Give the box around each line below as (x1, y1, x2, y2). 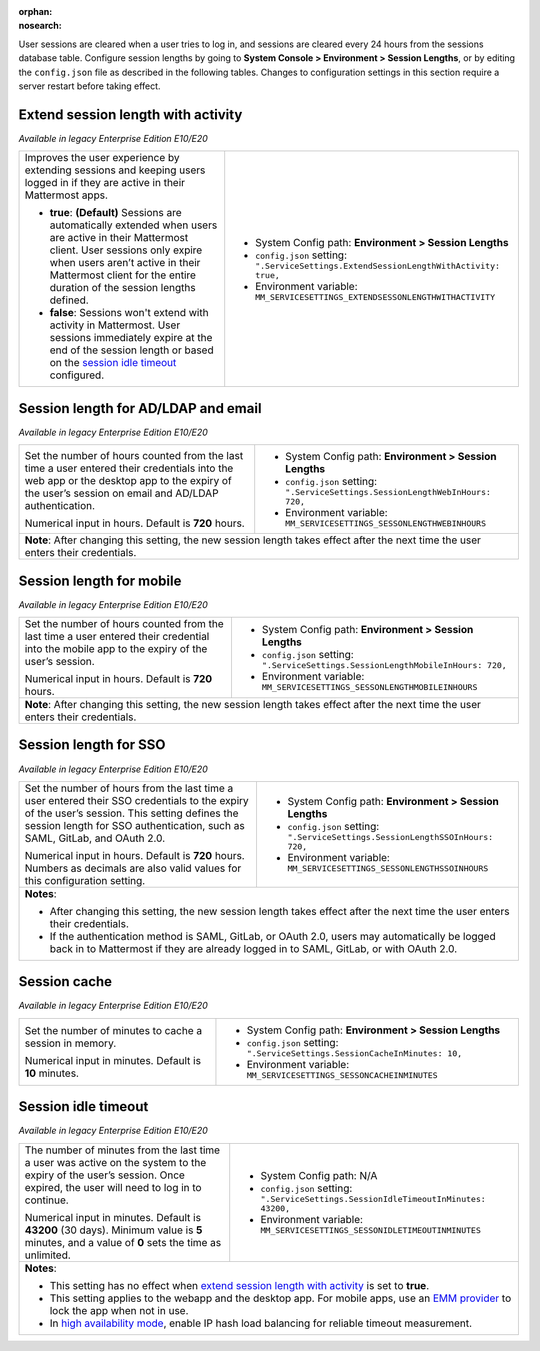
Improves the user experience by (24, 151, 180, 165)
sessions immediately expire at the (49, 331, 213, 345)
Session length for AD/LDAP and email (18, 400, 262, 417)
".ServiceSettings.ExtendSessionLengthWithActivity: (255, 260, 500, 271)
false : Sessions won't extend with (49, 306, 209, 320)
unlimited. (24, 1248, 72, 1262)
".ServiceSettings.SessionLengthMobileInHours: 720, (261, 660, 507, 671)
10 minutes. (24, 1066, 80, 1080)
